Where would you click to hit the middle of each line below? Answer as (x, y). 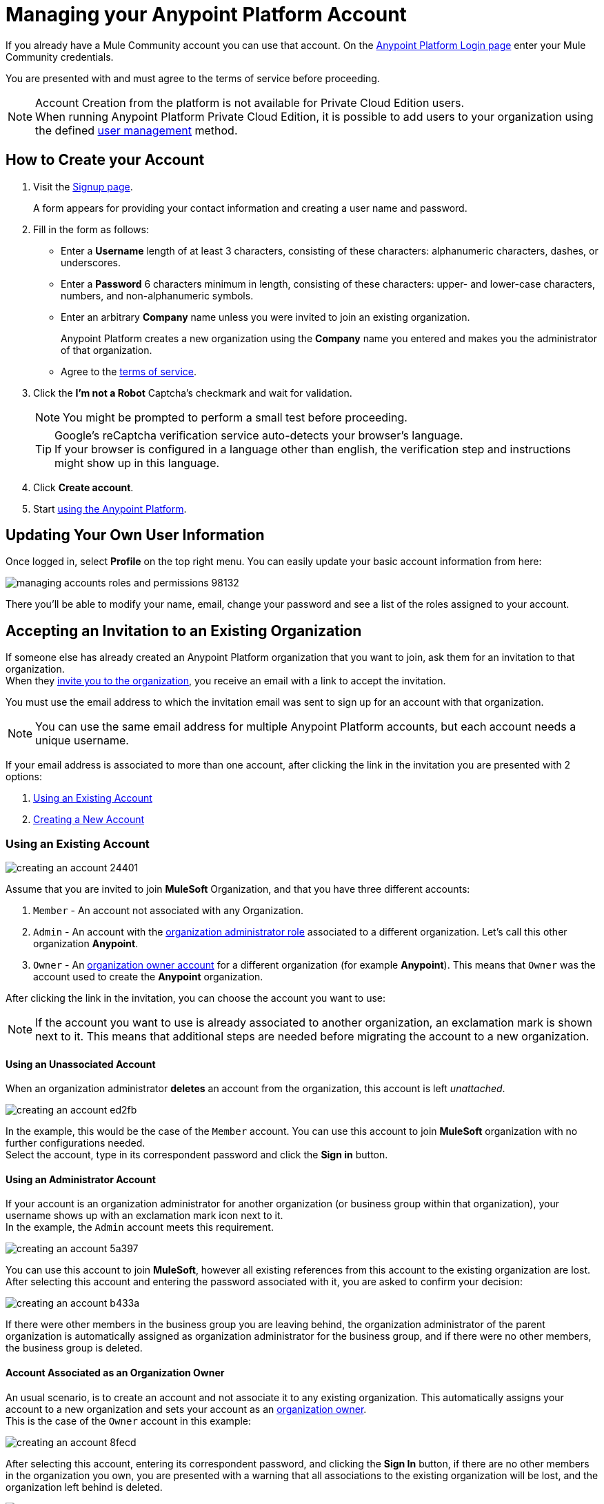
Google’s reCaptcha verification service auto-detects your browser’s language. (259, 435)
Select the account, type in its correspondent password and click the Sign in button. (197, 1155)
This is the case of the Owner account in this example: (129, 1421)
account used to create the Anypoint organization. (148, 977)
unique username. (82, 741)
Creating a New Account (89, 820)
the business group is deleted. (74, 1348)
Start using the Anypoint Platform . (110, 508)
